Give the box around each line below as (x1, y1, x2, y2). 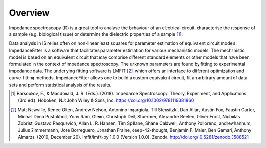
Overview (9, 7, 50, 18)
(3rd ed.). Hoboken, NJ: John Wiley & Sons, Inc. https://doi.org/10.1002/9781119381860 (18, 97, 194, 103)
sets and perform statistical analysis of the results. (9, 82, 112, 88)
